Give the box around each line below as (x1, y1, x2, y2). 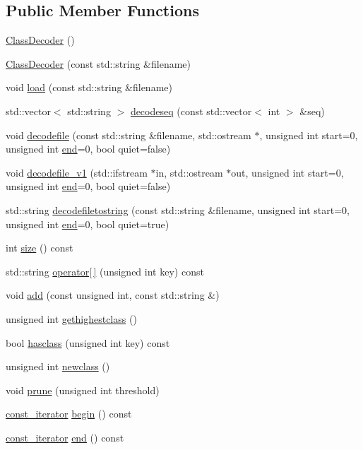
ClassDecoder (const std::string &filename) (6, 56, 191, 71)
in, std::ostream (155, 165, 223, 179)
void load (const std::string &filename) (6, 80, 172, 95)
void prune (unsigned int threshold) (6, 382, 160, 397)
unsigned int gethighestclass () (6, 311, 137, 326)
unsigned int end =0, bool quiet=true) (6, 216, 169, 231)
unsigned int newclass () (6, 359, 110, 374)
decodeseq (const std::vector (130, 103, 252, 118)
